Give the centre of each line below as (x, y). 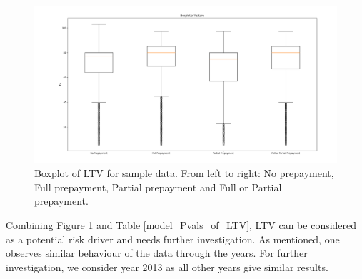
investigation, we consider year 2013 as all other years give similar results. (167, 267)
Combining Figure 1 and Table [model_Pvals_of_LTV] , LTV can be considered (181, 225)
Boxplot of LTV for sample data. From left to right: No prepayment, (184, 173)
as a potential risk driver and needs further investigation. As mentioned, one (173, 239)
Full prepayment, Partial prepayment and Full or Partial (158, 187)
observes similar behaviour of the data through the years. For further (157, 253)
